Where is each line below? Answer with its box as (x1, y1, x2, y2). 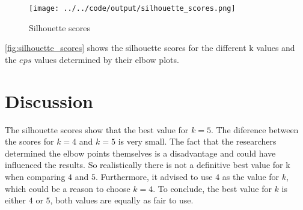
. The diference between (210, 123, 299, 136)
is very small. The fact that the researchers (118, 135, 277, 148)
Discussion (5, 88, 93, 113)
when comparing (5, 170, 66, 182)
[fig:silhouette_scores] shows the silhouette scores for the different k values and (5, 41, 295, 54)
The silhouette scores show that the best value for (5, 123, 189, 136)
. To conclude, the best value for (153, 182, 272, 194)
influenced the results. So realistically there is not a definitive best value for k (5, 158, 290, 171)
